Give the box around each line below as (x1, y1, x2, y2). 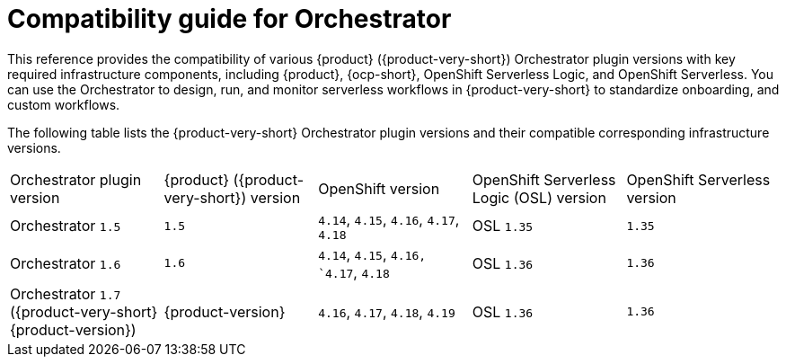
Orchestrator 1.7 (10, 284, 121, 303)
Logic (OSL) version (472, 188, 606, 207)
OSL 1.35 (472, 217, 534, 235)
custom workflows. (7, 96, 120, 112)
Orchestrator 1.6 (10, 253, 121, 272)
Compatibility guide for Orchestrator (7, 4, 452, 34)
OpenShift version (318, 179, 440, 198)
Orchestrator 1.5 (10, 217, 121, 235)
